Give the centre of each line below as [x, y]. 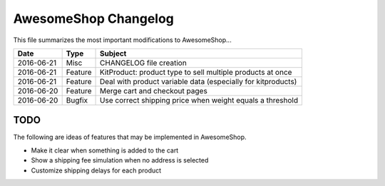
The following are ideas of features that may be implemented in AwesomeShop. [130, 137]
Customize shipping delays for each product [96, 170]
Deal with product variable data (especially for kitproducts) [199, 81]
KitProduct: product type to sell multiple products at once [196, 72]
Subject [113, 53]
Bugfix [77, 100]
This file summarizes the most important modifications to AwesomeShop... [122, 40]
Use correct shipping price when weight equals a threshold [199, 100]
